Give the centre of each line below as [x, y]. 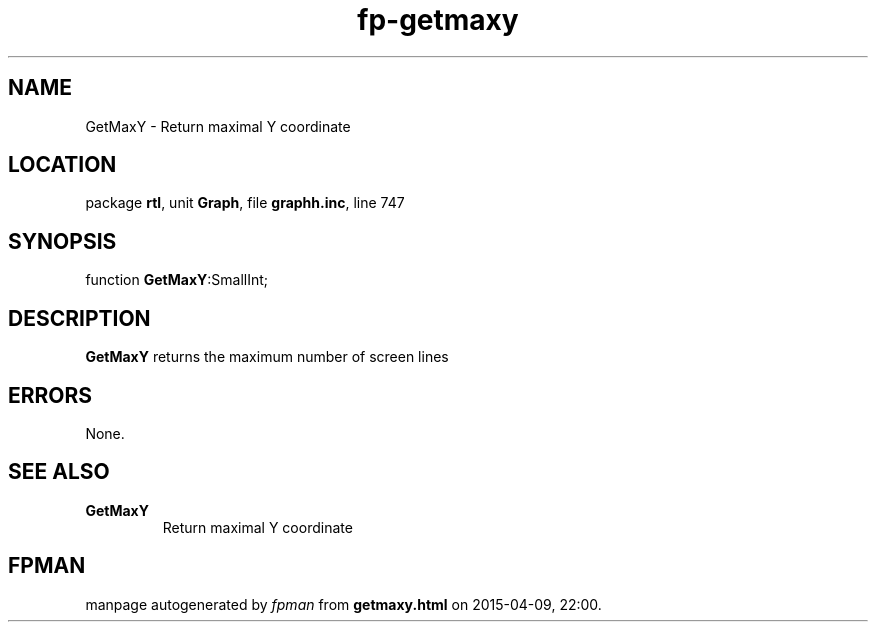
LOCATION [62, 165]
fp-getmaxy [438, 20]
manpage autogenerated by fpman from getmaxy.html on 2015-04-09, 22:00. [343, 604]
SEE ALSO [59, 472]
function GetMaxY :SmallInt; [177, 280]
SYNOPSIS [62, 241]
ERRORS [50, 395]
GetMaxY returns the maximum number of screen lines [267, 357]
